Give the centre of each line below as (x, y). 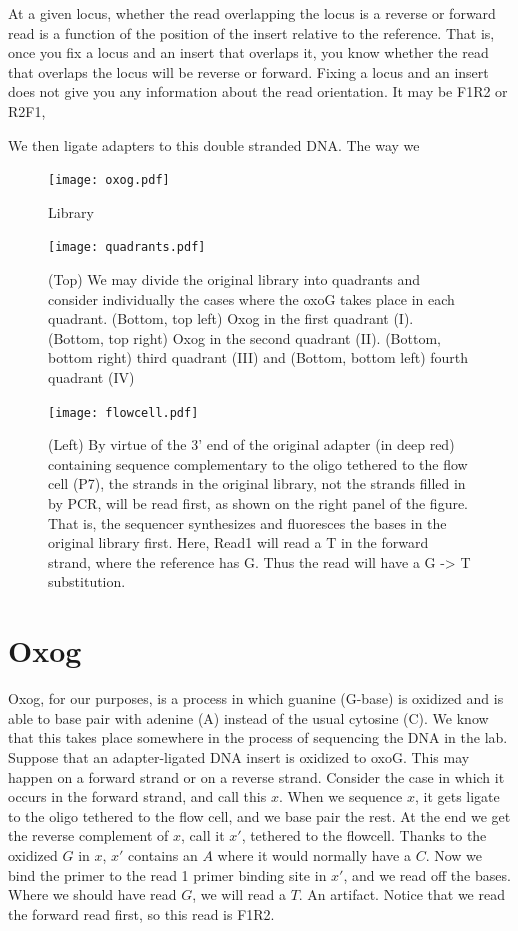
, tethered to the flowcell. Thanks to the (364, 835)
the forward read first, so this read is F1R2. (141, 913)
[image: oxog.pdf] (109, 180)
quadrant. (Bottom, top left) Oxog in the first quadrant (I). (231, 318)
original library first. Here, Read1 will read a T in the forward (238, 542)
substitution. (87, 581)
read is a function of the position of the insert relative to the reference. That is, (251, 32)
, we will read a (239, 894)
